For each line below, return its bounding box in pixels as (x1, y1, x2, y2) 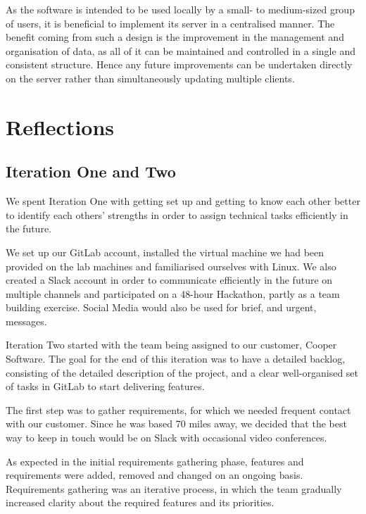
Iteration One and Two (6, 161, 176, 182)
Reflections (6, 112, 115, 141)
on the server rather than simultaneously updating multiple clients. (6, 70, 295, 85)
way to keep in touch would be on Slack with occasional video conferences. (6, 430, 327, 445)
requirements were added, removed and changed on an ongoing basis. (6, 468, 303, 482)
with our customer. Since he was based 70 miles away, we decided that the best (6, 416, 347, 431)
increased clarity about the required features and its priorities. (6, 495, 274, 510)
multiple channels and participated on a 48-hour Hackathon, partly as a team (6, 286, 340, 301)
